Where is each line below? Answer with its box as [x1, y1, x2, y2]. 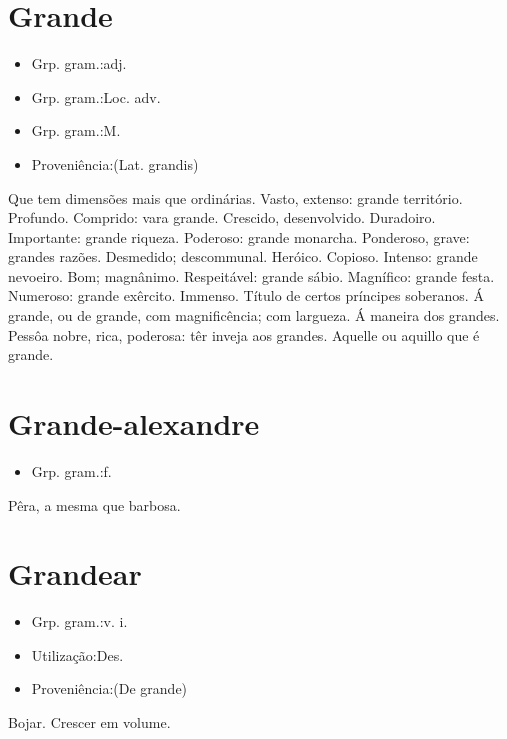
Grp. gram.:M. [31, 120, 121, 141]
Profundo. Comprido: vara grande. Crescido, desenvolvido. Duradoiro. [8, 207, 436, 228]
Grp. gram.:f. [31, 460, 112, 481]
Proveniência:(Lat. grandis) [31, 153, 199, 174]
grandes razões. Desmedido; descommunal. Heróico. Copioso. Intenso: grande [8, 246, 478, 267]
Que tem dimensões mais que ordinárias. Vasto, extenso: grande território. [8, 187, 463, 208]
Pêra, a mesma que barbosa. [8, 494, 181, 515]
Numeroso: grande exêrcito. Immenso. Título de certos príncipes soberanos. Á [8, 285, 484, 306]
